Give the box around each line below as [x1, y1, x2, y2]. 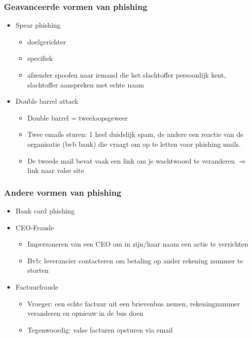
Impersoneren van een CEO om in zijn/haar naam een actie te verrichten [27, 239, 249, 249]
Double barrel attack [15, 96, 78, 106]
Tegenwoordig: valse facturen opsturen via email [27, 324, 173, 335]
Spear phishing [15, 20, 61, 30]
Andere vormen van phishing [4, 186, 121, 198]
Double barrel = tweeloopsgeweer [27, 112, 128, 123]
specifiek [27, 53, 53, 63]
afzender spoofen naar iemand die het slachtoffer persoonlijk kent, [27, 70, 226, 80]
